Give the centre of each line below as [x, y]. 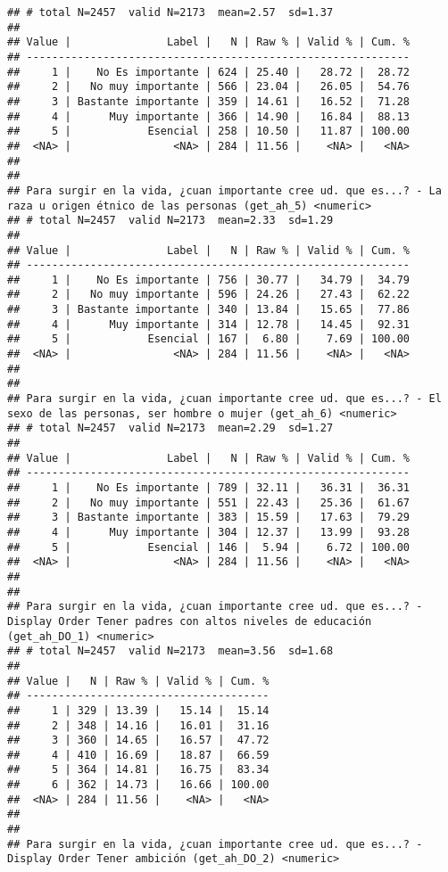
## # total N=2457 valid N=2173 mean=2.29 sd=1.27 [170, 428]
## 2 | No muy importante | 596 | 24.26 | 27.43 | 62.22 [209, 295]
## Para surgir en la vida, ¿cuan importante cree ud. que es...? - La [224, 190]
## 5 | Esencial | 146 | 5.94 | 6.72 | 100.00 [209, 547]
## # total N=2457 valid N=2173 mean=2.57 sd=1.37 [170, 12]
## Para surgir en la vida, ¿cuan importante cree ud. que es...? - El [224, 399]
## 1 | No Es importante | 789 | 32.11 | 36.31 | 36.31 [209, 488]
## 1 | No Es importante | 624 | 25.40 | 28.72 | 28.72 [209, 72]
